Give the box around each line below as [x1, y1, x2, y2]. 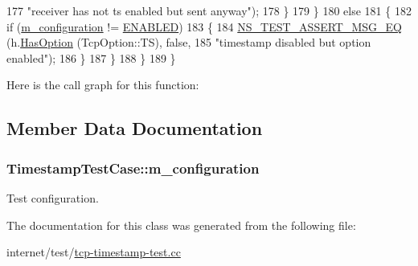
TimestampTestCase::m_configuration [6, 158, 260, 178]
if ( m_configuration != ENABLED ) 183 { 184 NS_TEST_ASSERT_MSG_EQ [6, 18, 402, 35]
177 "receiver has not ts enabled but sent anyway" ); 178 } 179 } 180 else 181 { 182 [6, 2, 412, 18]
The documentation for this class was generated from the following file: [6, 216, 356, 233]
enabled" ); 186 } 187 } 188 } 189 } [6, 49, 176, 66]
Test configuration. [6, 189, 99, 206]
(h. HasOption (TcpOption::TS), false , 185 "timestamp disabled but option [6, 34, 371, 51]
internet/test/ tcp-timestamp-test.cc [6, 243, 181, 260]
